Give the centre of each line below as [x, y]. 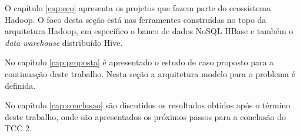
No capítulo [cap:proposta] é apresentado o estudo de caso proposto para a [139, 62]
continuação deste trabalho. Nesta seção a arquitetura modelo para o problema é [150, 73]
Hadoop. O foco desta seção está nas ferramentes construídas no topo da [136, 19]
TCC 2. [18, 128]
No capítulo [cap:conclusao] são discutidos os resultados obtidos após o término [148, 105]
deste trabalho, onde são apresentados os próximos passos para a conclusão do [146, 116]
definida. [20, 85]
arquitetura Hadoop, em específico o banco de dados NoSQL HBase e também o [149, 31]
